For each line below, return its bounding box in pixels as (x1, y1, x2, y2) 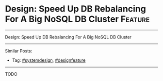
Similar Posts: (5, 48, 33, 54)
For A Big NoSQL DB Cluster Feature (5, 13, 150, 25)
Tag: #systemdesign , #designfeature (12, 57, 86, 63)
